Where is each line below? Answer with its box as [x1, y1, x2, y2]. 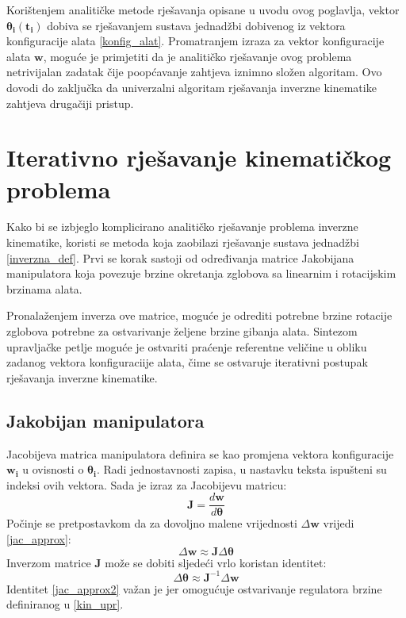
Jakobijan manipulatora [6, 408, 205, 432]
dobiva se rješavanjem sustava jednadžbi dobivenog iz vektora [47, 17, 346, 33]
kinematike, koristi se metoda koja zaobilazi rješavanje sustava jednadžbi [6, 234, 359, 251]
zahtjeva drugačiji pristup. [6, 94, 134, 111]
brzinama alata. [6, 280, 82, 297]
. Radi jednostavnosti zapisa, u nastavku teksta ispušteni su [96, 461, 387, 478]
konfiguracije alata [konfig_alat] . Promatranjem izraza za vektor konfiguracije [6, 33, 385, 49]
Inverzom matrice [6, 554, 91, 570]
